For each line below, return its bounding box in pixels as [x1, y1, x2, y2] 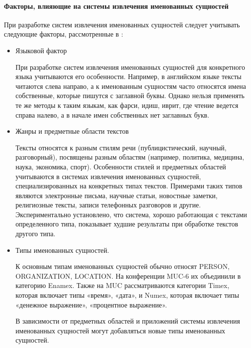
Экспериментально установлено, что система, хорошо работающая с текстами [15, 209, 247, 219]
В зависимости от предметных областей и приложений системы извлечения [15, 316, 240, 326]
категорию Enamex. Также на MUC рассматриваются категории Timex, [15, 280, 230, 290]
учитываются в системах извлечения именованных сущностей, [15, 171, 201, 181]
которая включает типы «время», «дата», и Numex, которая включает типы [15, 290, 239, 300]
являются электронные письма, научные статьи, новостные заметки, [15, 190, 218, 200]
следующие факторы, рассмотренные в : [4, 29, 124, 39]
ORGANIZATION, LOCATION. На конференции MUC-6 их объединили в [15, 270, 241, 281]
